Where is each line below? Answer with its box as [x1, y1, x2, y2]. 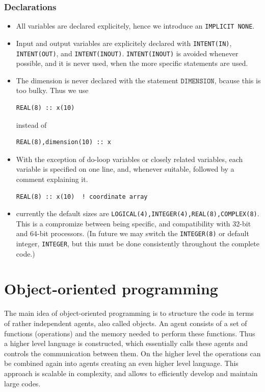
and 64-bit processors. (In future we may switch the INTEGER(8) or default [16, 228, 249, 239]
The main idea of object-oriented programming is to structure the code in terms [4, 308, 254, 318]
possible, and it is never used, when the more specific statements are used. [16, 58, 248, 68]
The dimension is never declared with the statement [16, 75, 178, 85]
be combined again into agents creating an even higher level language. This [4, 358, 238, 368]
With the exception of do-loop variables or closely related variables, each [16, 153, 243, 164]
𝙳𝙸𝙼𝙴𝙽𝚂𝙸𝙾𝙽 [180, 77, 215, 85]
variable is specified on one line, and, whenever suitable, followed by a [16, 164, 234, 174]
